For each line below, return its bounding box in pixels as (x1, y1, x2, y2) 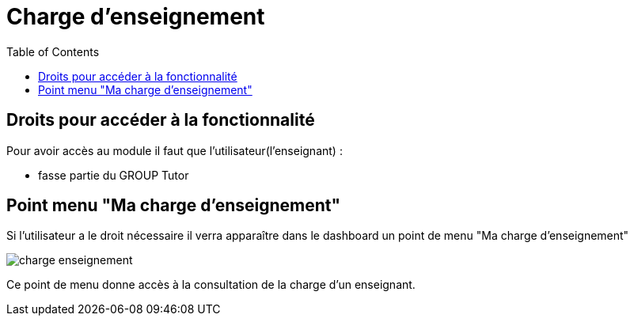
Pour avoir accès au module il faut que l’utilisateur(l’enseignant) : (6, 143, 343, 157)
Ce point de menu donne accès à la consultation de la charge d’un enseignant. (6, 278, 416, 292)
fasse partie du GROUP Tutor (38, 168, 189, 182)
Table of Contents (6, 44, 100, 59)
